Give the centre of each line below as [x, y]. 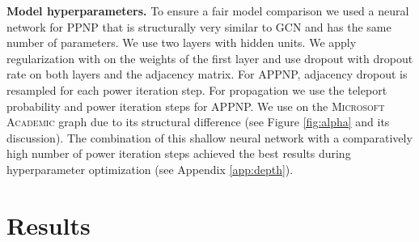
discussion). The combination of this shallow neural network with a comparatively [209, 137]
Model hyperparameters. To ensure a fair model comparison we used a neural [208, 11]
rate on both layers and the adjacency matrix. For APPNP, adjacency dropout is [207, 74]
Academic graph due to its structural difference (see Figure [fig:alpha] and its [198, 122]
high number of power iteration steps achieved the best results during [179, 153]
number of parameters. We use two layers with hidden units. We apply [182, 42]
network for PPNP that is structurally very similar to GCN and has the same [199, 26]
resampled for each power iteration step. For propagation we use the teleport [197, 89]
